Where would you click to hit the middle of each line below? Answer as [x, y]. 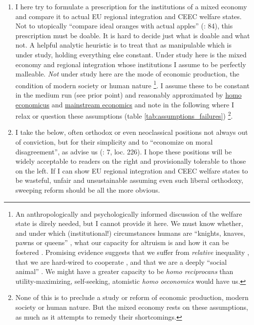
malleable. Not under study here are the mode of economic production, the [127, 74]
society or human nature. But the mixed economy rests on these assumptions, [132, 307]
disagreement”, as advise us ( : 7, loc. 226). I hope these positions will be [124, 151]
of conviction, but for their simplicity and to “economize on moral [114, 142]
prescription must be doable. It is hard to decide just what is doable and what [133, 35]
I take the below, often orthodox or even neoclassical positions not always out [132, 132]
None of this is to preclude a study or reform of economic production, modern [132, 297]
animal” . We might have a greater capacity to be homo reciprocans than [124, 271]
